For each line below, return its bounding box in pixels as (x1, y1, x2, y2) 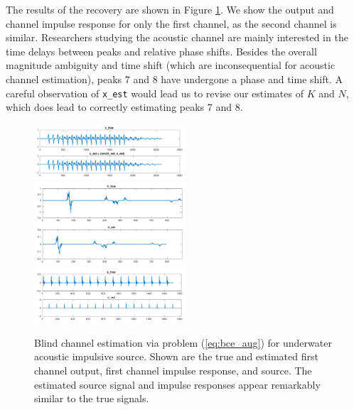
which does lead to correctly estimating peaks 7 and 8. (6, 99, 243, 114)
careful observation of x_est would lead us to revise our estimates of (6, 85, 304, 100)
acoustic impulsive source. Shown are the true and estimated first (34, 349, 318, 364)
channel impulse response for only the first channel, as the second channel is (6, 16, 337, 31)
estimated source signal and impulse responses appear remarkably (34, 377, 321, 392)
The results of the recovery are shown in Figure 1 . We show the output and (6, 2, 334, 16)
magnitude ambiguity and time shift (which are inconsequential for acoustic (6, 58, 336, 72)
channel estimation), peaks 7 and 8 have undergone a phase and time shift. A (6, 71, 343, 86)
